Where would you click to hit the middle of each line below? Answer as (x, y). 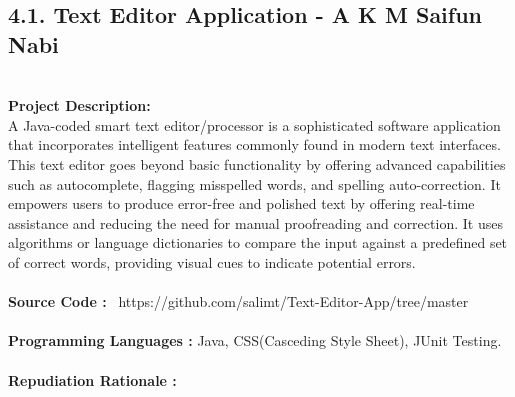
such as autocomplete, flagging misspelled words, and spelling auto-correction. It (254, 183)
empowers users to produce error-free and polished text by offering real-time (241, 203)
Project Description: (79, 105)
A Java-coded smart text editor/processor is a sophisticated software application (254, 124)
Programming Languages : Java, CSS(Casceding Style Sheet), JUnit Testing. (255, 340)
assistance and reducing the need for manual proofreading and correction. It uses (255, 222)
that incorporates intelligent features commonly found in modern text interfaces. (254, 144)
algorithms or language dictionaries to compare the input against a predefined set (258, 242)
